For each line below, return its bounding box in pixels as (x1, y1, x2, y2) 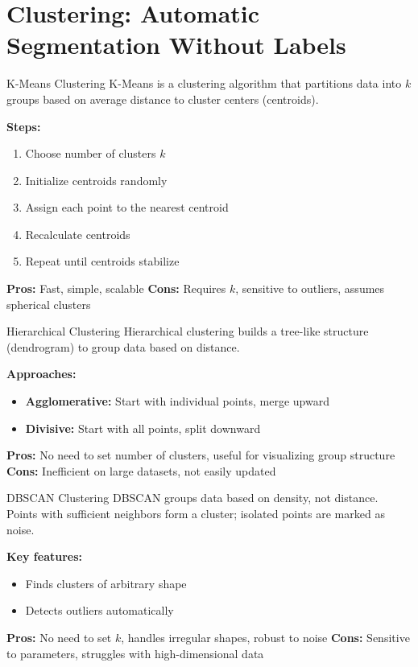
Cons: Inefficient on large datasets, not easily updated (6, 462, 276, 479)
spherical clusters (6, 295, 91, 312)
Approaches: (6, 365, 77, 382)
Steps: (6, 117, 41, 134)
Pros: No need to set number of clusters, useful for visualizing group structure (6, 447, 395, 463)
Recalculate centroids (25, 225, 130, 242)
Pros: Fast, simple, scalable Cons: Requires (6, 280, 226, 297)
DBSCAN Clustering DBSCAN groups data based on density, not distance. (6, 489, 379, 506)
